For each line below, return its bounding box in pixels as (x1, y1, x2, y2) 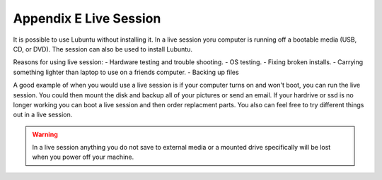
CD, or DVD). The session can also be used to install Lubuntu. (13, 44, 192, 53)
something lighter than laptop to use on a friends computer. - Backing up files (13, 68, 240, 76)
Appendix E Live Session (13, 11, 161, 26)
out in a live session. (13, 110, 73, 119)
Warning (32, 130, 58, 138)
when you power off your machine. (32, 152, 134, 162)
